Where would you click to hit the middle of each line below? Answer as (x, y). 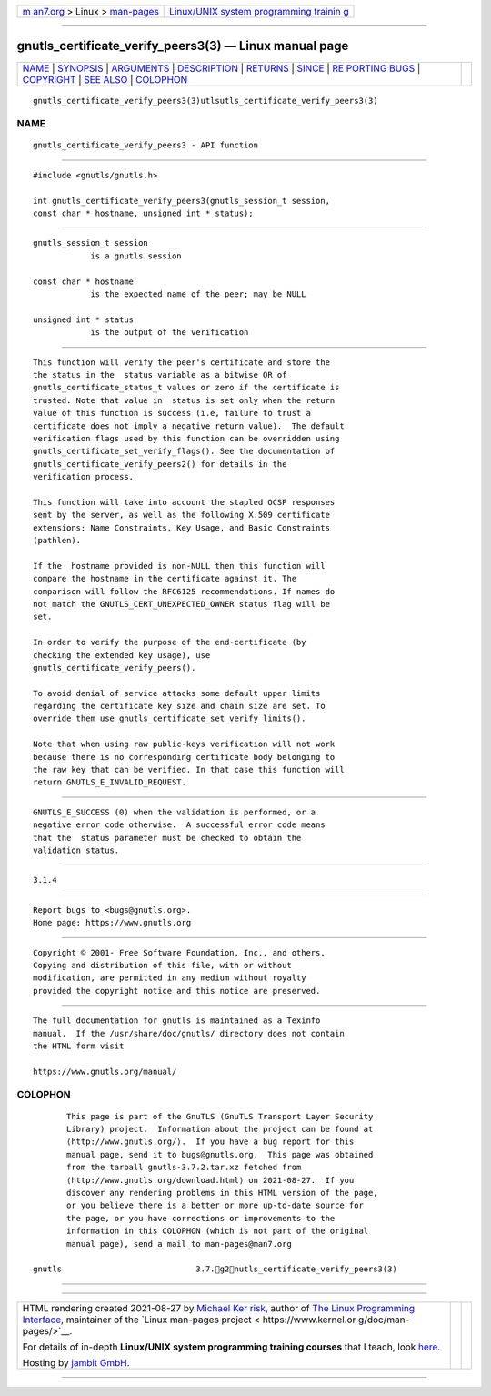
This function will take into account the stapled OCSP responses (184, 502)
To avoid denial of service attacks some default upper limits (177, 693)
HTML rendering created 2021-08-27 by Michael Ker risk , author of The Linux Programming (219, 1308)
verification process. (84, 477)
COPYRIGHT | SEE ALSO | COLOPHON (105, 79)
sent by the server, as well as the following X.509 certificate (182, 515)
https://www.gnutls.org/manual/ (105, 1071)
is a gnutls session (136, 256)
